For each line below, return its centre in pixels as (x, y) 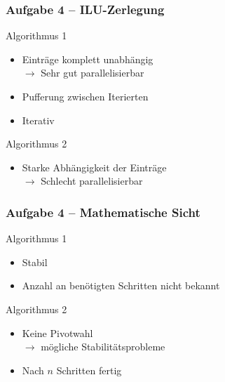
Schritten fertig (89, 370)
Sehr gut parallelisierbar (93, 73)
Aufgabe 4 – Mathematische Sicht (103, 212)
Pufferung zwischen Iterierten (85, 96)
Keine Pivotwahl (57, 332)
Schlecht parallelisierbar (92, 181)
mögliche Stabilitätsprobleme (103, 347)
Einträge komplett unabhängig (88, 59)
